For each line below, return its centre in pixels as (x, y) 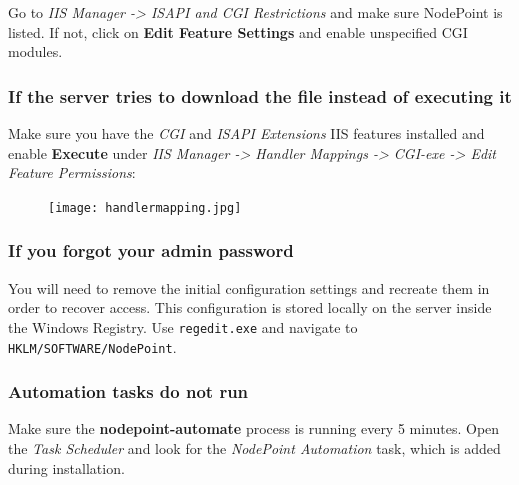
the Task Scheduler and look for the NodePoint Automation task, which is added (254, 447)
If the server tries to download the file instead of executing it (260, 95)
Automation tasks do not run (128, 391)
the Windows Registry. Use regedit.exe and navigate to (183, 326)
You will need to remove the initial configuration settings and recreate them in (249, 287)
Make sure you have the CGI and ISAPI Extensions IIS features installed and (246, 133)
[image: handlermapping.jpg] (145, 207)
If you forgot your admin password (151, 250)
